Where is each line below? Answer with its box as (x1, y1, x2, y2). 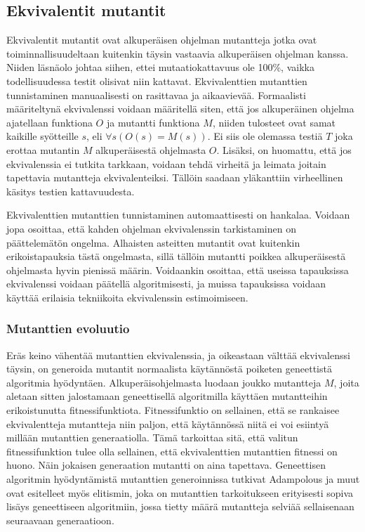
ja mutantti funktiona (106, 115, 200, 129)
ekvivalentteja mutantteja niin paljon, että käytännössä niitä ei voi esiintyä (6, 416, 329, 431)
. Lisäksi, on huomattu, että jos (216, 142, 352, 157)
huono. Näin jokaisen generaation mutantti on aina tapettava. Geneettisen (6, 458, 326, 472)
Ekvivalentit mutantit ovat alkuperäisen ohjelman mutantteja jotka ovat (6, 32, 317, 47)
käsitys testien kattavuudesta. (6, 183, 135, 198)
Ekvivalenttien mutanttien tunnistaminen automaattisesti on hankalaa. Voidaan (6, 207, 350, 222)
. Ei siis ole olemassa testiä (207, 129, 323, 143)
